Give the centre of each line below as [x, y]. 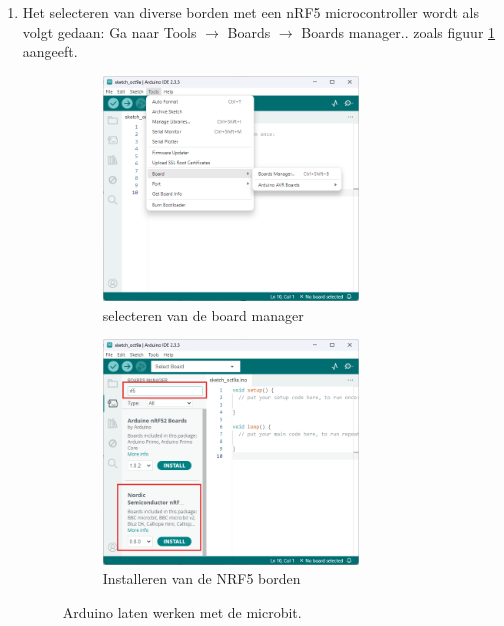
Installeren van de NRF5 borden [201, 578]
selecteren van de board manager [203, 314]
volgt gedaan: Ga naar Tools [109, 31]
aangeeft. [50, 51]
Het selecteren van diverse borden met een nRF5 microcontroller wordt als [251, 12]
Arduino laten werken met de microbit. [182, 611]
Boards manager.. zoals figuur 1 [398, 31]
